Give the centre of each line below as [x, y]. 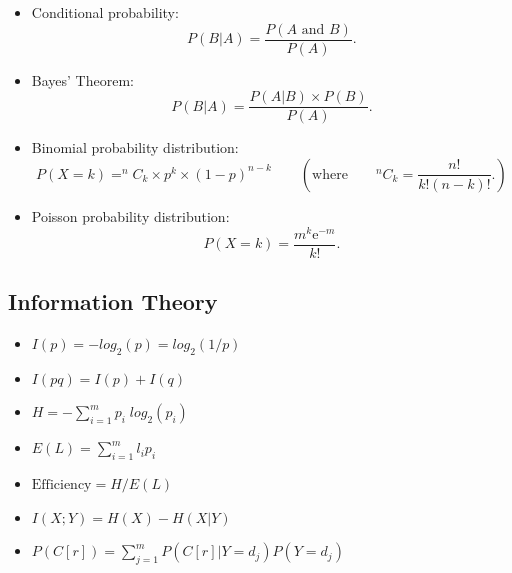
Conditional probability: [105, 12]
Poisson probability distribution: [130, 215]
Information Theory [113, 301]
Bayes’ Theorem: [82, 79]
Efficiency [61, 485]
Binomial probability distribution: [135, 147]
